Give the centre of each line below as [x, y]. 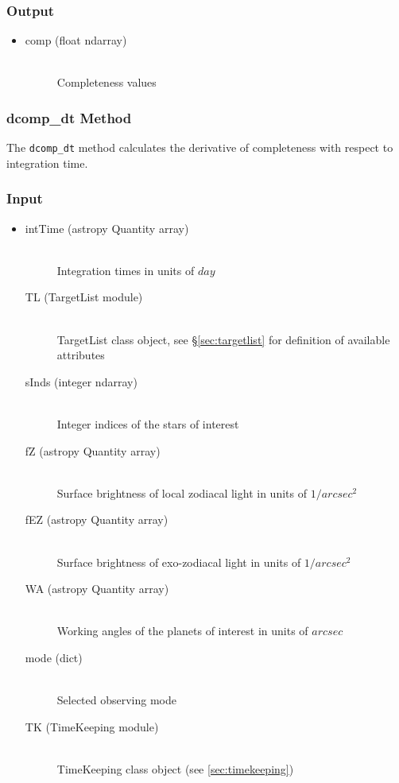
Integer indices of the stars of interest [148, 424]
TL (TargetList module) [84, 297]
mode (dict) [54, 657]
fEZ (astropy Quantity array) [97, 519]
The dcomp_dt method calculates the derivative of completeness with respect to [200, 147]
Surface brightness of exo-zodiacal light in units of [179, 562]
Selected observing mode [117, 700]
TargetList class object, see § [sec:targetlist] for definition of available [223, 339]
